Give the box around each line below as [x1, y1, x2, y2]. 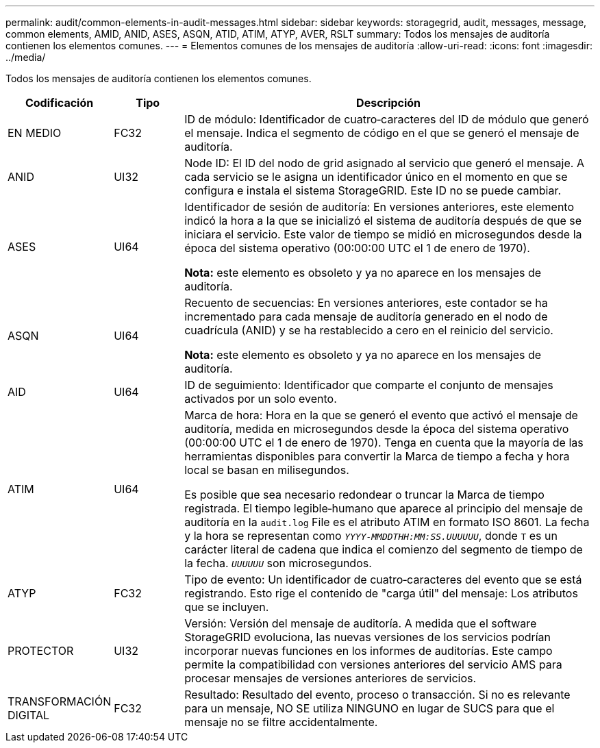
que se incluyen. [184, 600, 269, 614]
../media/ [5, 51, 46, 63]
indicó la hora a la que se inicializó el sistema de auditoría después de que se [184, 214, 582, 227]
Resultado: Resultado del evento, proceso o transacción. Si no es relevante [184, 688, 571, 701]
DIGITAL [8, 708, 50, 722]
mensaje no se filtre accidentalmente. [184, 715, 378, 729]
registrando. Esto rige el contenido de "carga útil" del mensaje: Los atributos [184, 586, 578, 600]
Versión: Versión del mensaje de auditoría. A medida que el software [184, 616, 537, 630]
